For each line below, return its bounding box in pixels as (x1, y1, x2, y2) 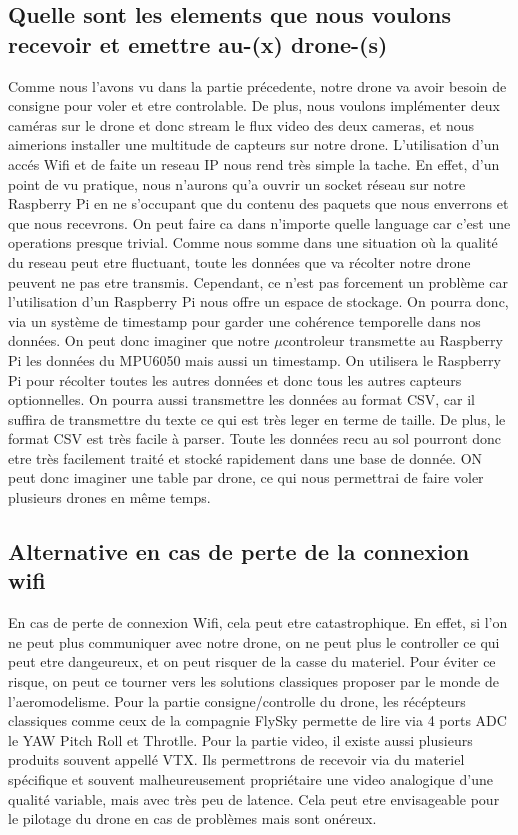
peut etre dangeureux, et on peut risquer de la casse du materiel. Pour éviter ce (8, 651, 496, 672)
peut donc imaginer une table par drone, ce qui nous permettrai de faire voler (8, 467, 484, 488)
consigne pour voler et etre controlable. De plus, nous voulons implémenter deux (8, 95, 500, 116)
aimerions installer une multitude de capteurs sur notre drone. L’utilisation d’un (8, 134, 500, 155)
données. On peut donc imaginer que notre (8, 330, 270, 351)
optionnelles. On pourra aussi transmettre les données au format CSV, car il (8, 389, 475, 410)
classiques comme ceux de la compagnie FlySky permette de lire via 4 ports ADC (8, 710, 507, 731)
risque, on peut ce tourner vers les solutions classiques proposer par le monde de (8, 671, 499, 692)
